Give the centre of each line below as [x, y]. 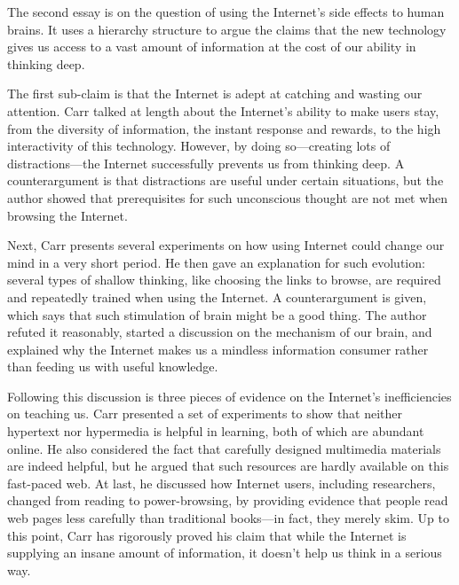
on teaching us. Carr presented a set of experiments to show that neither [205, 413]
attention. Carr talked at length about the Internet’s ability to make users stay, [223, 110]
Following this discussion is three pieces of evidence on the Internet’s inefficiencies [229, 396]
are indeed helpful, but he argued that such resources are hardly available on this [228, 466]
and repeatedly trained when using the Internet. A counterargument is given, [217, 296]
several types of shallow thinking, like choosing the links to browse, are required [224, 280]
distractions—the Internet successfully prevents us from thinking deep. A [206, 163]
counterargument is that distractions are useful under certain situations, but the [226, 180]
